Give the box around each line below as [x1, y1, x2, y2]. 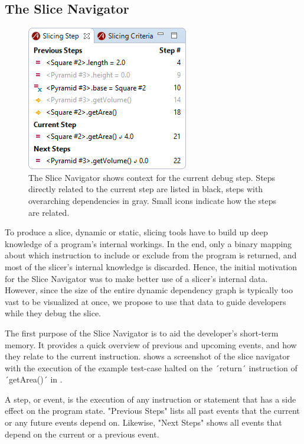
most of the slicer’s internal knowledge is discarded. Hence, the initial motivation [5, 260, 298, 273]
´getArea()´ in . [5, 373, 63, 385]
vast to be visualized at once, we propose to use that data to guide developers [5, 295, 286, 307]
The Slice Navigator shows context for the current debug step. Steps [28, 171, 276, 183]
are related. [28, 206, 70, 218]
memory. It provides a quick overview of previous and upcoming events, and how [5, 338, 297, 351]
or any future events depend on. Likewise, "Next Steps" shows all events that [5, 416, 282, 429]
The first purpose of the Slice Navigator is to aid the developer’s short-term [5, 326, 279, 339]
